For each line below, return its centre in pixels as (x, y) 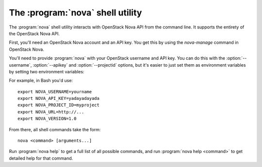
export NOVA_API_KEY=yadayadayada (58, 98)
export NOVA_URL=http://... (51, 112)
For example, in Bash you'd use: (41, 81)
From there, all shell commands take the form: (55, 129)
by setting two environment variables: (47, 71)
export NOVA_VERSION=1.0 (47, 119)
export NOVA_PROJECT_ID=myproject (58, 105)
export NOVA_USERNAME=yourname (55, 91)
